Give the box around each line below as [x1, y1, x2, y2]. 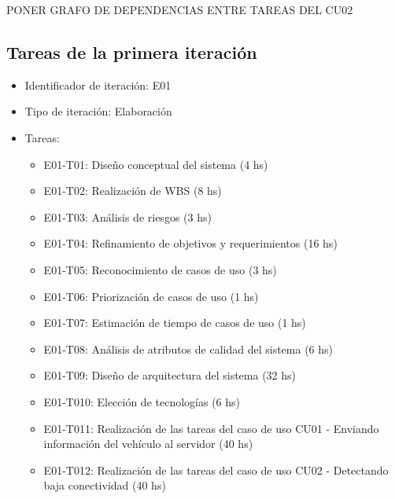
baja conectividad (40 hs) [43, 477, 166, 493]
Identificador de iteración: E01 [24, 76, 172, 93]
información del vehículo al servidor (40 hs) [43, 435, 253, 452]
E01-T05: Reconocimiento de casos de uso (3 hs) [43, 261, 277, 277]
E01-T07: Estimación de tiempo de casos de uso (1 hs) [43, 314, 306, 331]
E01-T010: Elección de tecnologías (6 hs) [43, 393, 241, 409]
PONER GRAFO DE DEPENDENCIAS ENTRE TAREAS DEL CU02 [6, 2, 353, 17]
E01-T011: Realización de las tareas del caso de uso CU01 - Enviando [43, 420, 379, 436]
